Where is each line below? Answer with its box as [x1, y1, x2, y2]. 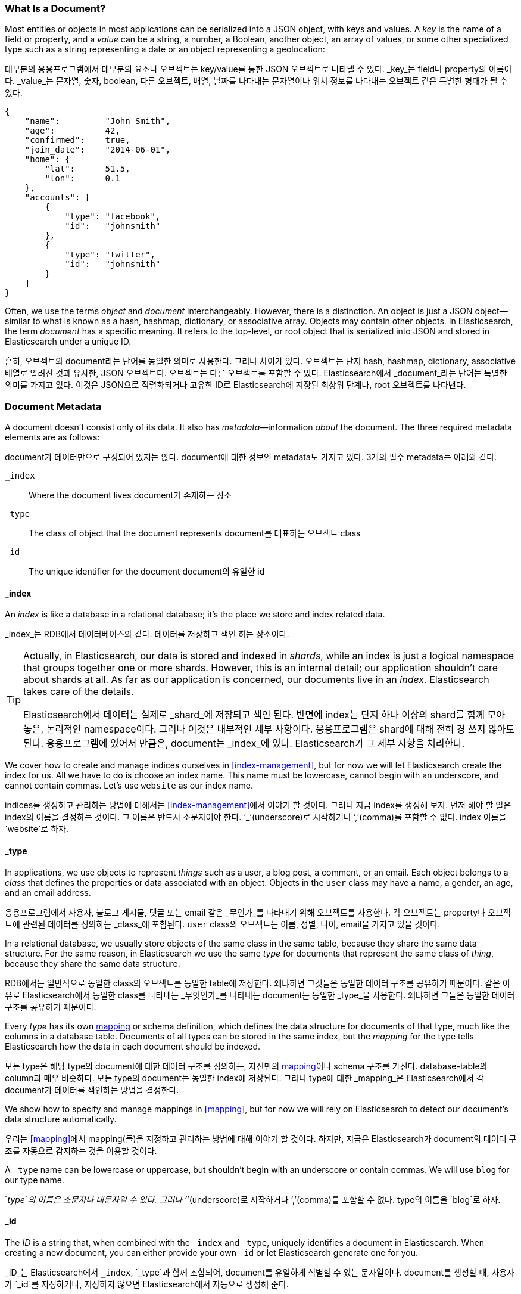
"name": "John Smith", [24, 116, 171, 126]
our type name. [5, 1174, 64, 1185]
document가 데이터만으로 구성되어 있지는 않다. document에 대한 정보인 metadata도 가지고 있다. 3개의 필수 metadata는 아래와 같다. [5, 452, 497, 463]
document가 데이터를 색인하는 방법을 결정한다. [5, 1084, 179, 1095]
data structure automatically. [5, 1113, 117, 1124]
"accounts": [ [24, 193, 91, 203]
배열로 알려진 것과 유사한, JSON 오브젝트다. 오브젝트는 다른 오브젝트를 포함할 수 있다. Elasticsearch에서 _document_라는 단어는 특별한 [5, 368, 507, 378]
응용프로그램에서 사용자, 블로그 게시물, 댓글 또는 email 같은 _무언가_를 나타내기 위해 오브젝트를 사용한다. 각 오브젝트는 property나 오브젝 [5, 907, 511, 917]
